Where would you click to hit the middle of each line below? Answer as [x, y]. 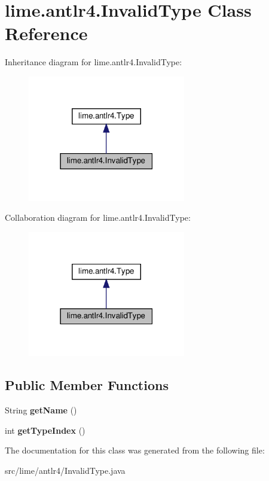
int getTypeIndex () [45, 430]
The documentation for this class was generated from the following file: [135, 450]
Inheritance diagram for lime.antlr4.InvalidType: [94, 62]
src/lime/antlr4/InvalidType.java [65, 470]
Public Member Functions [87, 385]
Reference [46, 33]
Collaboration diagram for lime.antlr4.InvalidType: [98, 217]
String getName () [41, 410]
